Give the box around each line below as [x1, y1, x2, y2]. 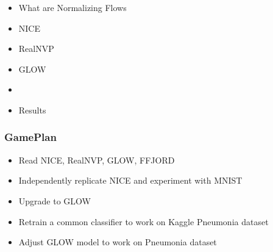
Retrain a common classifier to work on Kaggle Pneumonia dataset [18, 215, 269, 228]
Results [18, 103, 46, 116]
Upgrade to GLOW [18, 194, 91, 207]
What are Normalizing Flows [18, 1, 127, 13]
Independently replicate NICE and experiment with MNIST [18, 174, 243, 187]
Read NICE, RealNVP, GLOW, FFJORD [18, 153, 175, 166]
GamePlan [4, 129, 57, 145]
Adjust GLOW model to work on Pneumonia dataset [18, 236, 217, 248]
